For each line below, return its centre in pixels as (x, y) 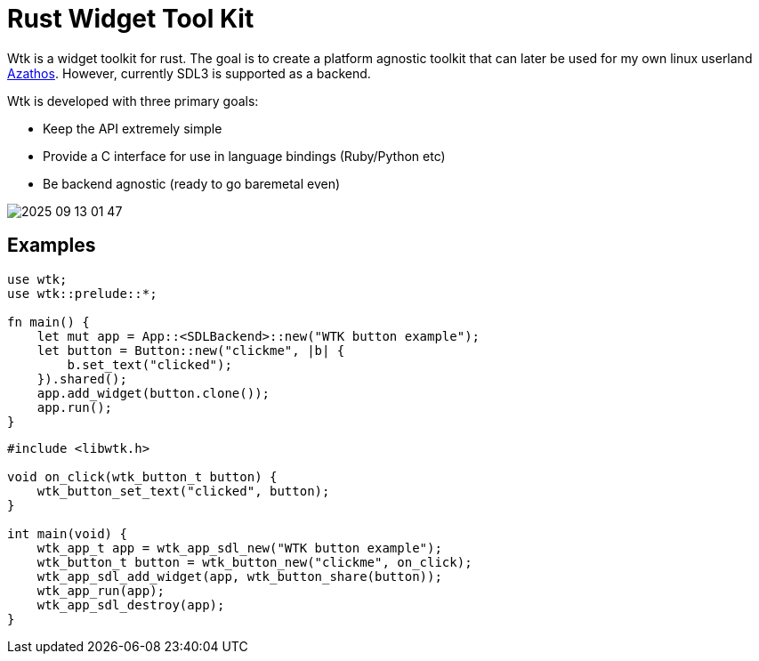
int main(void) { (67, 533)
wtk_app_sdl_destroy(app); (131, 605)
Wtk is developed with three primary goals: (133, 101)
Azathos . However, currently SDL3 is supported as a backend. (189, 73)
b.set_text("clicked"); (149, 364)
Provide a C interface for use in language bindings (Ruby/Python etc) (244, 156)
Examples (52, 246)
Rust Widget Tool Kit (131, 19)
